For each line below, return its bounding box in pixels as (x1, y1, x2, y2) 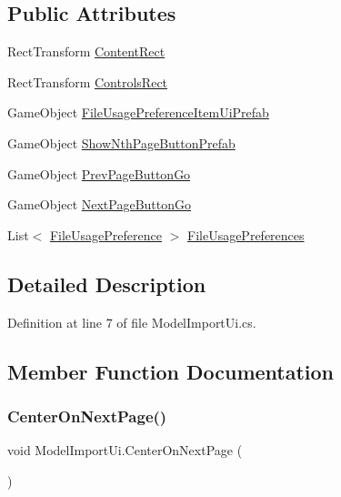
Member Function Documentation (7, 357, 335, 385)
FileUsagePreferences (186, 225, 305, 244)
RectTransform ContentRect (7, 42, 165, 61)
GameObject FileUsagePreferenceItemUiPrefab (7, 103, 269, 122)
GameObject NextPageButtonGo (7, 195, 192, 214)
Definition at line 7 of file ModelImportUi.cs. (7, 312, 256, 331)
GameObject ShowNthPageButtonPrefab (7, 133, 236, 152)
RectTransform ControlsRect (7, 72, 168, 91)
